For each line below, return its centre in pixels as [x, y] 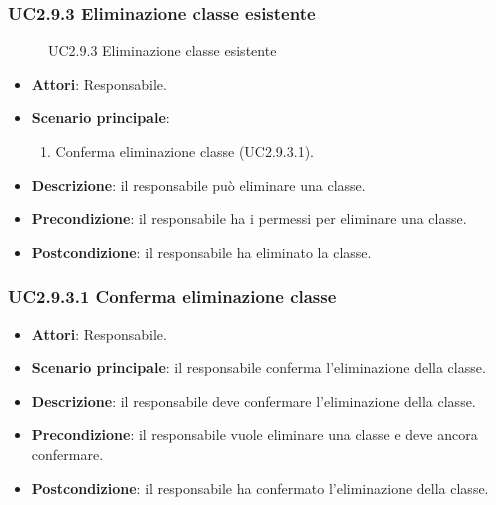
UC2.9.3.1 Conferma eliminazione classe [172, 296]
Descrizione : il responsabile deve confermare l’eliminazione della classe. [253, 400]
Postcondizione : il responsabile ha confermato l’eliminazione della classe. [260, 487]
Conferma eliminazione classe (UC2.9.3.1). [184, 151]
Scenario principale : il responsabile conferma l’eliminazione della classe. [258, 367]
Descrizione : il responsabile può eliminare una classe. [198, 184]
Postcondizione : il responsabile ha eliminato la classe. [201, 251]
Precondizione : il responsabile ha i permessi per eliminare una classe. [249, 218]
